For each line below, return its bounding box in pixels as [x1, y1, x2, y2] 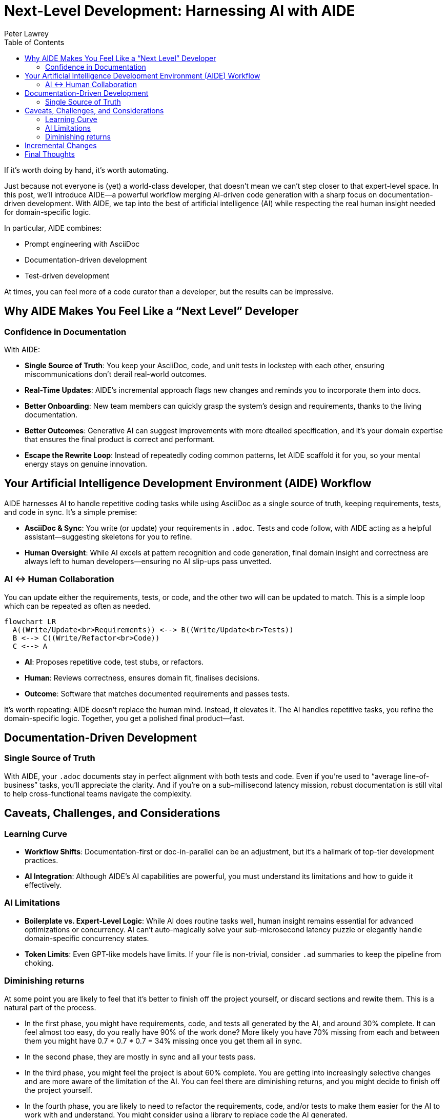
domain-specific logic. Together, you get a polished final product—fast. [4, 713, 245, 723]
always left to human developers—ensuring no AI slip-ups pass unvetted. [25, 556, 272, 566]
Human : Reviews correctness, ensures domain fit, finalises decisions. [25, 673, 260, 682]
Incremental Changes [25, 141, 97, 150]
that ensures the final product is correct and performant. [25, 434, 215, 444]
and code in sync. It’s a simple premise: [4, 507, 137, 516]
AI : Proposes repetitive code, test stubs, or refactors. [25, 657, 204, 666]
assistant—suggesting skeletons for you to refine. [25, 532, 192, 541]
